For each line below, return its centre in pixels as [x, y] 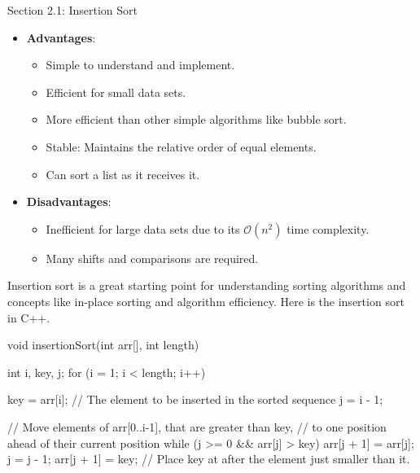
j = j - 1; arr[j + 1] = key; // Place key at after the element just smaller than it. [209, 459]
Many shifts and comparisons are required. [152, 258]
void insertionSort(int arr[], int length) [103, 345]
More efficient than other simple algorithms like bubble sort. [196, 119]
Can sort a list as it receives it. [123, 174]
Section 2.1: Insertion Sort [73, 10]
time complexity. [328, 228]
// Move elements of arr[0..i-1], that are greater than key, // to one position [197, 426]
